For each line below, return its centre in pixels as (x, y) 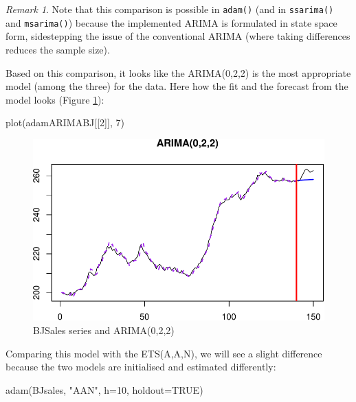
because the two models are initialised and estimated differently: (141, 367)
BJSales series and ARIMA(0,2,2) (104, 330)
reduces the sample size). (58, 49)
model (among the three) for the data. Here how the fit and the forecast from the (177, 86)
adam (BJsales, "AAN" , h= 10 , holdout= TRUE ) (104, 389)
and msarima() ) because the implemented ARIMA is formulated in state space (171, 22)
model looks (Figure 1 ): (55, 99)
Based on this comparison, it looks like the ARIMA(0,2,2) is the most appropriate (178, 72)
